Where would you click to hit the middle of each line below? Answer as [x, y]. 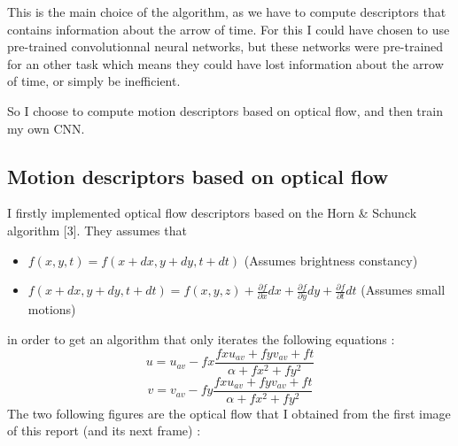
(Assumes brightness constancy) [331, 260]
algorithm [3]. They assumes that [97, 230]
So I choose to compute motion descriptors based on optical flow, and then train [225, 110]
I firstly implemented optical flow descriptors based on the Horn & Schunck [212, 213]
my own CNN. [46, 128]
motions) [52, 309]
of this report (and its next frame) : [104, 431]
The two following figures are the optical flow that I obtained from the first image [229, 413]
